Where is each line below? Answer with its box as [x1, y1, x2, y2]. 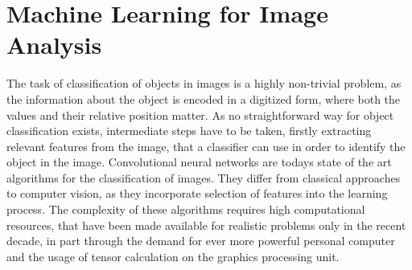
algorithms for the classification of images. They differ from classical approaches [6, 169, 401, 186]
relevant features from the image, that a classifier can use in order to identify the [6, 137, 406, 154]
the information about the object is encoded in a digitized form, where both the [6, 90, 401, 107]
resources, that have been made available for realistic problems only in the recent [6, 216, 406, 233]
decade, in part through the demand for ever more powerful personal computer [6, 232, 395, 249]
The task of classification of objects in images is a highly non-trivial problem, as [6, 75, 402, 92]
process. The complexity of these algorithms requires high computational [6, 201, 365, 218]
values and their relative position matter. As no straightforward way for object [6, 106, 394, 123]
